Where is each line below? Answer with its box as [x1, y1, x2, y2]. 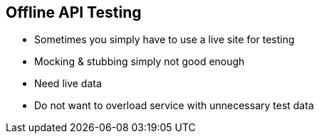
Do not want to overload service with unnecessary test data [34, 99, 314, 112]
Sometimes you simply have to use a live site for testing [34, 33, 295, 46]
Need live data [34, 77, 102, 90]
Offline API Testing [6, 4, 142, 21]
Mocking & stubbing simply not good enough [34, 55, 245, 68]
